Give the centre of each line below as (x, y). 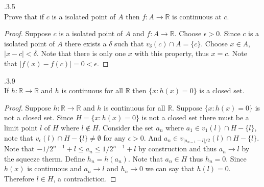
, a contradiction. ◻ (85, 178)
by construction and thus (178, 149)
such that (129, 43)
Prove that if (24, 16)
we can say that (170, 168)
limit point (21, 127)
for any (114, 137)
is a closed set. (222, 90)
